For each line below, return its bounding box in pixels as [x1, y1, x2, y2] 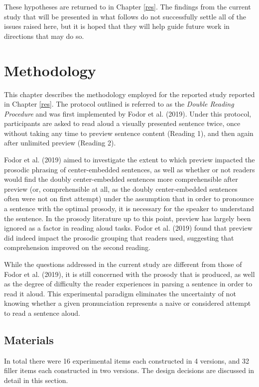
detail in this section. [4, 375, 68, 385]
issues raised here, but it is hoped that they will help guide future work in [4, 21, 230, 31]
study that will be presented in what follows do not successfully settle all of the [4, 11, 246, 21]
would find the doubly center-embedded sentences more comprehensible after [4, 174, 238, 184]
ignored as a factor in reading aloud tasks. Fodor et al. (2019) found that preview [4, 223, 253, 233]
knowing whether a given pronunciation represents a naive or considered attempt [4, 298, 251, 308]
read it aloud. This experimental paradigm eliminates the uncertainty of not [4, 288, 236, 298]
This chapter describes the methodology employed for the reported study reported [4, 89, 255, 99]
